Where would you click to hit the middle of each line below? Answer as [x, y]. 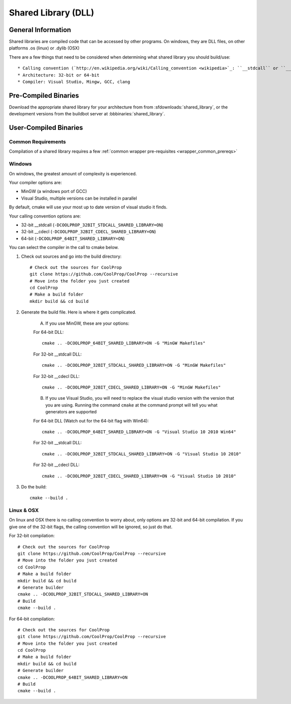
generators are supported [71, 412]
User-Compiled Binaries [46, 128]
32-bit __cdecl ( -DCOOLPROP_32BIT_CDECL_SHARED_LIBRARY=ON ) [89, 232]
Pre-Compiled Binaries [44, 95]
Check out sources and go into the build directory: [71, 256]
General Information [40, 30]
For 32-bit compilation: [32, 536]
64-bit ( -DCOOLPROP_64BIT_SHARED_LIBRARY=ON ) [73, 238]
